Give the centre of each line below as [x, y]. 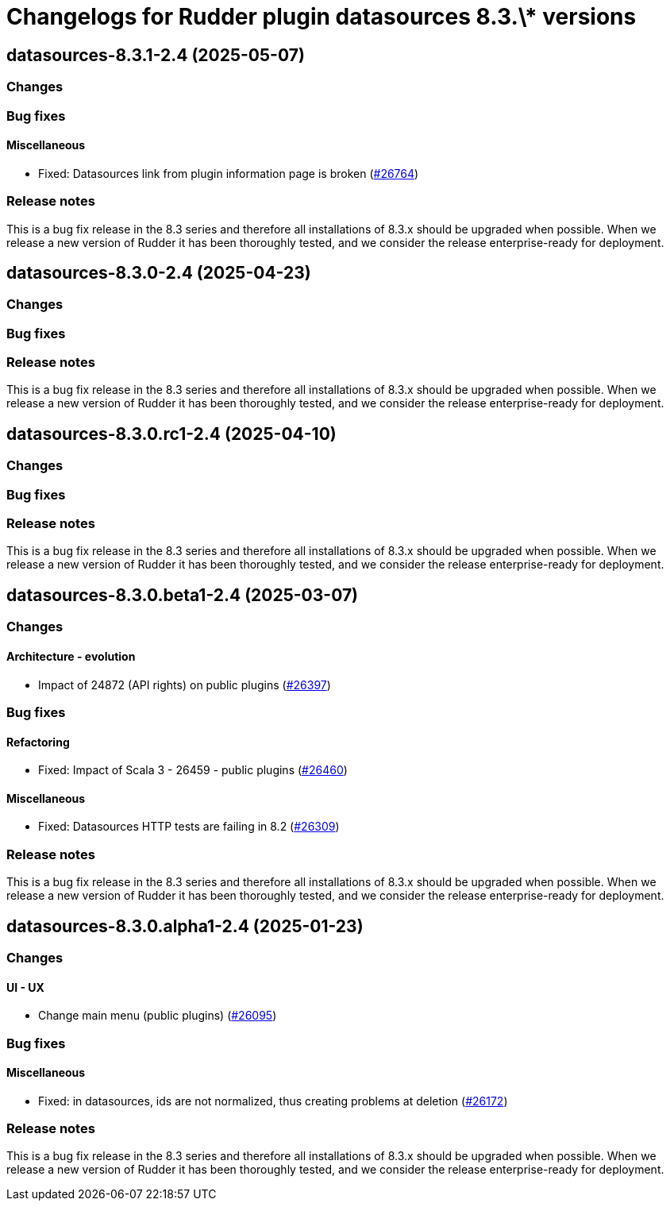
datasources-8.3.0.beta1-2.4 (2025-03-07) [183, 595]
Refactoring [38, 742]
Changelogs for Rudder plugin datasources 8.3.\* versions [322, 17]
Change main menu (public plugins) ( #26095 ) [158, 1016]
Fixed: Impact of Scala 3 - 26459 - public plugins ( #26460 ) [193, 770]
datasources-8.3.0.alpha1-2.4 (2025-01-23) [185, 926]
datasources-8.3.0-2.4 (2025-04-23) [159, 272]
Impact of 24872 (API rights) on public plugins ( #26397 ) [185, 684]
